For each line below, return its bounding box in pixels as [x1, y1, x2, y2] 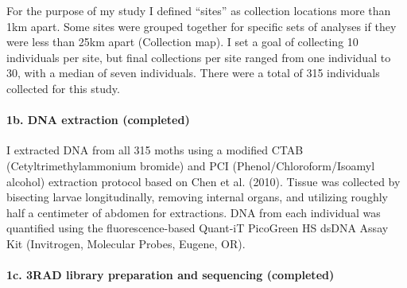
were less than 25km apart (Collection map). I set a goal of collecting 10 [6, 33, 359, 50]
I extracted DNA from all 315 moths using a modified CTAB [6, 142, 304, 158]
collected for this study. [6, 80, 120, 96]
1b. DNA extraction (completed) [6, 111, 190, 128]
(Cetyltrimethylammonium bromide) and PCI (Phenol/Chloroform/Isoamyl [6, 157, 375, 173]
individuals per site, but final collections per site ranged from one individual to [6, 49, 391, 65]
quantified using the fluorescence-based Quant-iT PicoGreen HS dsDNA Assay [6, 220, 389, 236]
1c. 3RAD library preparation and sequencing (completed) [6, 267, 335, 283]
